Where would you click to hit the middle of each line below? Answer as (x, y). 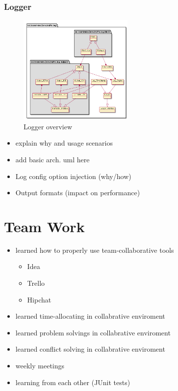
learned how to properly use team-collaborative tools (95, 250)
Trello (36, 283)
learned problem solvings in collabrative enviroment (93, 332)
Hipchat (39, 299)
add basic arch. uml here (52, 159)
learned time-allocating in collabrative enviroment (90, 316)
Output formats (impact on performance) (78, 193)
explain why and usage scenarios (64, 143)
